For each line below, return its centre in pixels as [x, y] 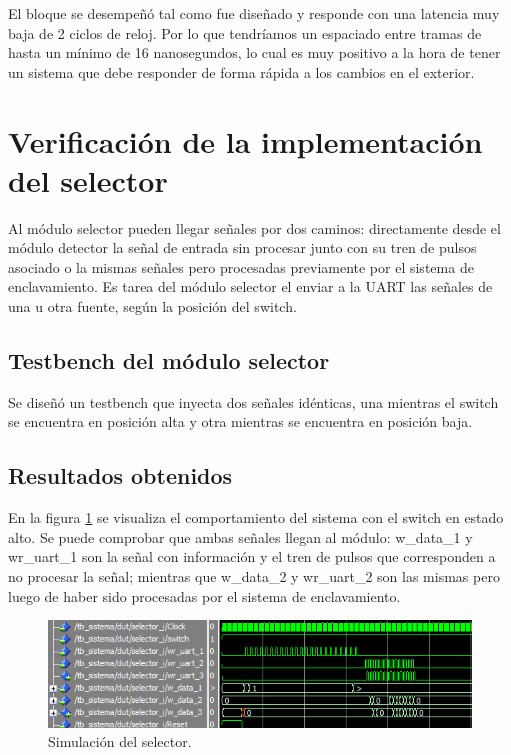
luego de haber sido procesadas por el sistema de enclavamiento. [204, 595]
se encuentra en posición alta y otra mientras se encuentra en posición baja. [240, 421]
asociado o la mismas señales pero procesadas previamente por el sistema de [241, 266]
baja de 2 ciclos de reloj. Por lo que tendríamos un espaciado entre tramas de [245, 32]
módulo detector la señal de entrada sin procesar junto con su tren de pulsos [242, 247]
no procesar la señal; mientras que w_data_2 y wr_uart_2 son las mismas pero [254, 576]
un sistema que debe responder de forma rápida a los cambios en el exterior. [241, 71]
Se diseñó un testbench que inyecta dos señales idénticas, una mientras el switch [253, 401]
